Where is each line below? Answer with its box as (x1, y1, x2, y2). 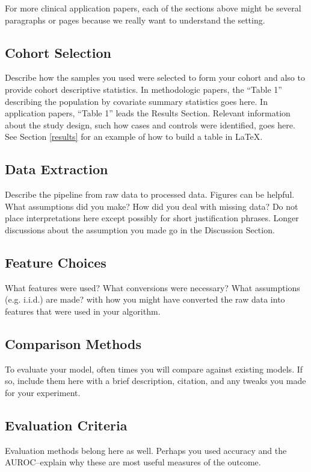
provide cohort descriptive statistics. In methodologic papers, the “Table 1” (5, 83, 282, 95)
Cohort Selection (5, 43, 111, 61)
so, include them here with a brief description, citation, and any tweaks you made (5, 374, 306, 387)
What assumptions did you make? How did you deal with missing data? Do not (5, 200, 298, 212)
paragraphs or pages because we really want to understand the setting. (5, 13, 265, 26)
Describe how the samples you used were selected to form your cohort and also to (5, 71, 305, 84)
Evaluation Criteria (5, 415, 128, 434)
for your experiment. (5, 386, 81, 398)
